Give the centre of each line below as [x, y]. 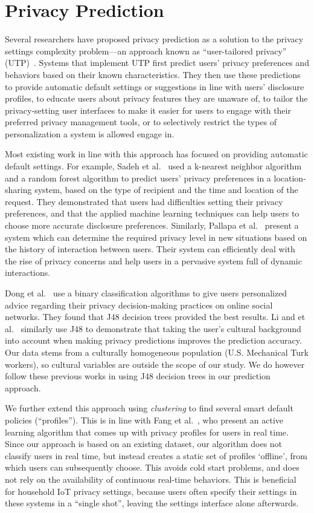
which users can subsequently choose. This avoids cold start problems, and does [152, 467]
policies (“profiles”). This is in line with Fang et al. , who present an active [144, 420]
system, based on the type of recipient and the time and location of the [166, 190]
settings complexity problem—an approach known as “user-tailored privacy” [146, 51]
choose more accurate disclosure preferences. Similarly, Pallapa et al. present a [152, 225]
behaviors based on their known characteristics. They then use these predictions [153, 74]
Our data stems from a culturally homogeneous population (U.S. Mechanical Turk [157, 352]
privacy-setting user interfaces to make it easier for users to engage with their [148, 110]
